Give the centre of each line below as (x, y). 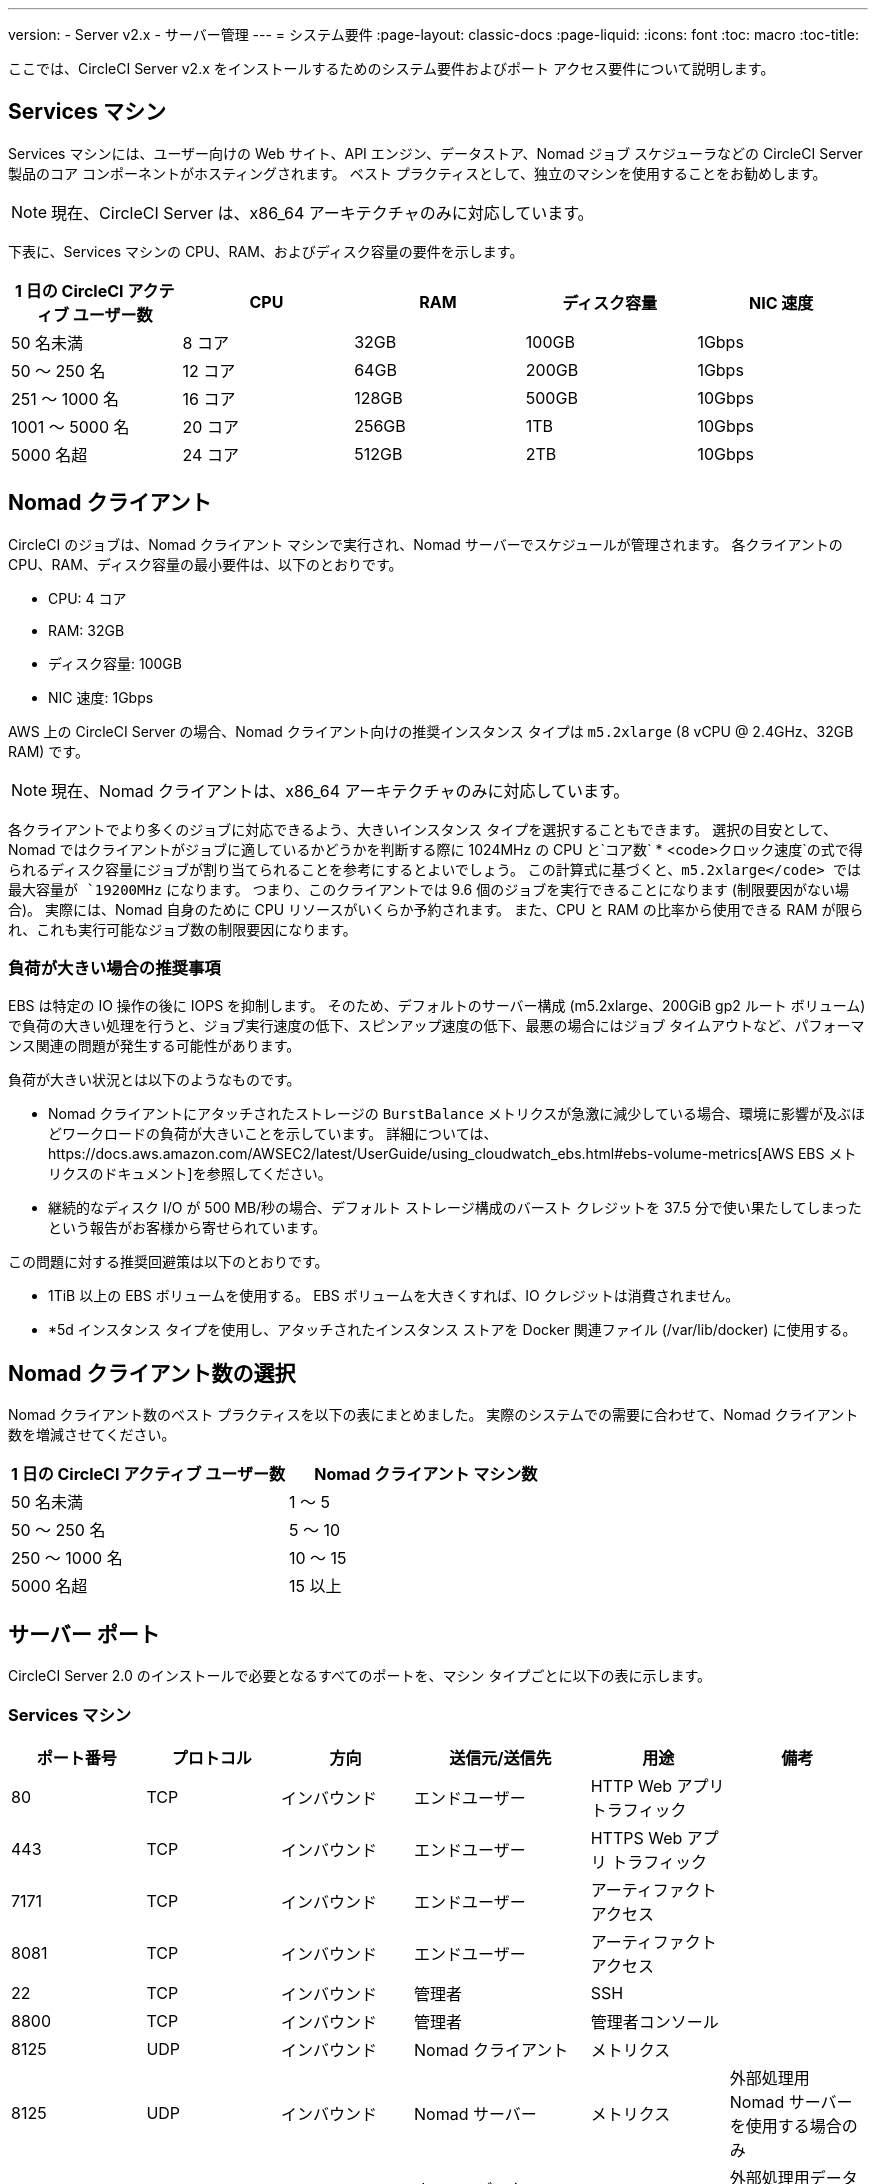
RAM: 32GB (86, 630)
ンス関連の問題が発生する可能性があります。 (154, 1046)
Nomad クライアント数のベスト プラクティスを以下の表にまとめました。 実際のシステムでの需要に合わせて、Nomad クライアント (433, 1415)
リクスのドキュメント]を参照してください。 (190, 1174)
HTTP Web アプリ (657, 1785)
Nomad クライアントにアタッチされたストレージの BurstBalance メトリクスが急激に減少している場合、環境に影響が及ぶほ (456, 1114)
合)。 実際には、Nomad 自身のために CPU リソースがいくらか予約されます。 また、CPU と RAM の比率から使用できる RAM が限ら (436, 909)
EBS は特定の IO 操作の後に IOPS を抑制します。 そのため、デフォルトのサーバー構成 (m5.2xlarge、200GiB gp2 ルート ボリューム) (437, 1006)
